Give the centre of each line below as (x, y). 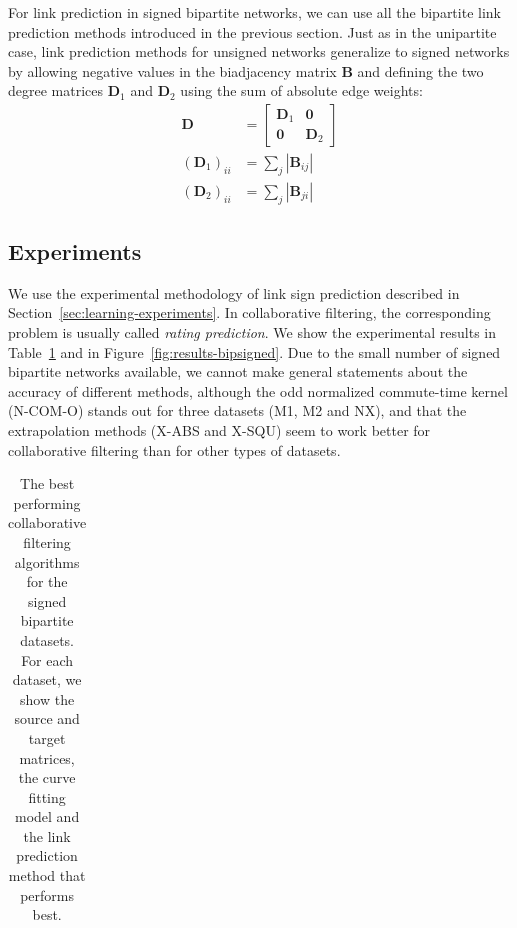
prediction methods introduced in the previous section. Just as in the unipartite (252, 31)
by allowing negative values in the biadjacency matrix (172, 70)
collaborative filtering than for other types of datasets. (174, 449)
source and (47, 718)
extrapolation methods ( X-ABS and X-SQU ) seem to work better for (219, 430)
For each (47, 659)
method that (47, 875)
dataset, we (47, 679)
